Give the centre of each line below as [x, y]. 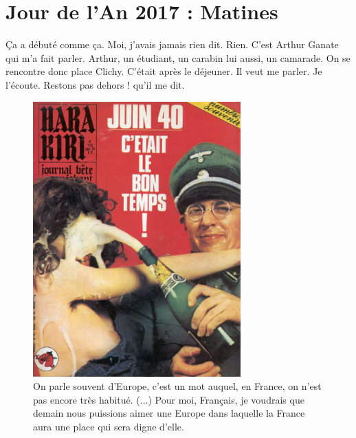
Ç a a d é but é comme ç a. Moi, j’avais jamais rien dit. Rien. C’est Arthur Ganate [172, 44]
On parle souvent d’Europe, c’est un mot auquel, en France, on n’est [177, 386]
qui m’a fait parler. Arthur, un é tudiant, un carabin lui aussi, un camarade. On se [178, 57]
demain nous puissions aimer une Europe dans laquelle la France [169, 413]
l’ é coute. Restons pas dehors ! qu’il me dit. [95, 84]
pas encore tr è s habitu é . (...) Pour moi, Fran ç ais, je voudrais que [169, 399]
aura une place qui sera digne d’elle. [109, 426]
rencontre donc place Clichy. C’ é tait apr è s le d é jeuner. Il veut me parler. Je [164, 71]
